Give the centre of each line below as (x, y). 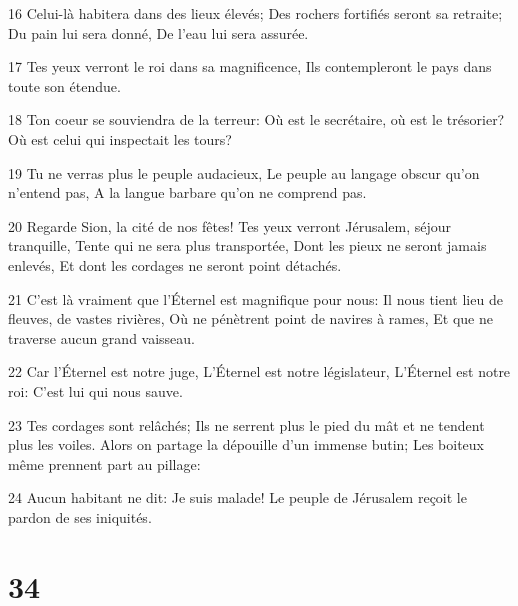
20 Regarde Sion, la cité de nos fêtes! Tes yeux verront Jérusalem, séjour (230, 225)
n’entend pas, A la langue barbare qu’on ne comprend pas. (187, 192)
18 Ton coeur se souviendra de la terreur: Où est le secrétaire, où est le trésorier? (256, 119)
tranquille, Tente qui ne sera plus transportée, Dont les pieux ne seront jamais (247, 245)
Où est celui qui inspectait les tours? (120, 138)
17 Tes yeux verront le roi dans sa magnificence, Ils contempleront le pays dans (250, 66)
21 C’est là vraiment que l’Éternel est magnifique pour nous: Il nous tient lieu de (255, 298)
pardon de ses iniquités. (80, 516)
